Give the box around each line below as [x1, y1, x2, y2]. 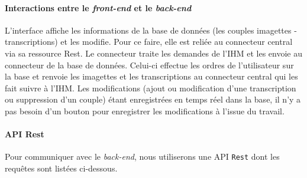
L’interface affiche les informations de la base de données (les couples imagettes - [5, 24, 297, 36]
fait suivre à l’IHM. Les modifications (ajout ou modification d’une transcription [5, 81, 296, 94]
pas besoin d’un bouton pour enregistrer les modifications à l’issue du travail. [5, 104, 285, 117]
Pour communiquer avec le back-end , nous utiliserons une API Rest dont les [5, 150, 280, 163]
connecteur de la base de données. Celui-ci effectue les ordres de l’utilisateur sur [5, 58, 294, 71]
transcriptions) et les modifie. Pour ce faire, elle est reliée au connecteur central [5, 35, 293, 48]
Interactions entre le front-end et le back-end [5, 1, 192, 14]
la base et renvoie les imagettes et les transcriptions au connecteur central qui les [5, 70, 298, 83]
